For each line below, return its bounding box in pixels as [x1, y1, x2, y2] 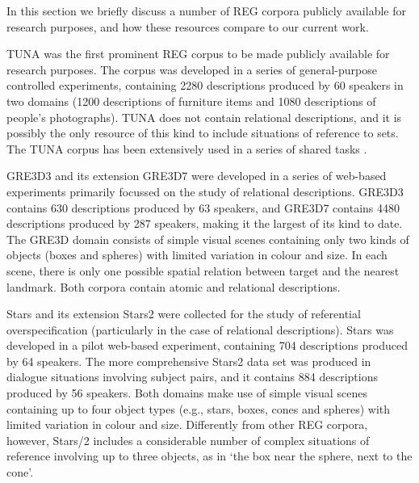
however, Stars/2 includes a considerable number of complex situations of [6, 431, 370, 448]
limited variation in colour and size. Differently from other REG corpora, [6, 416, 368, 433]
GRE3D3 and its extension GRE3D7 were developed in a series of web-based [6, 167, 387, 184]
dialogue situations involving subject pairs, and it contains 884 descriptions [6, 368, 378, 385]
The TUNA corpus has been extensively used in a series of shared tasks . [6, 140, 367, 157]
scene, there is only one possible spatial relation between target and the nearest [6, 262, 400, 279]
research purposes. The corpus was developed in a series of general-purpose [6, 61, 377, 78]
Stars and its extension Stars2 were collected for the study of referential [6, 305, 361, 322]
